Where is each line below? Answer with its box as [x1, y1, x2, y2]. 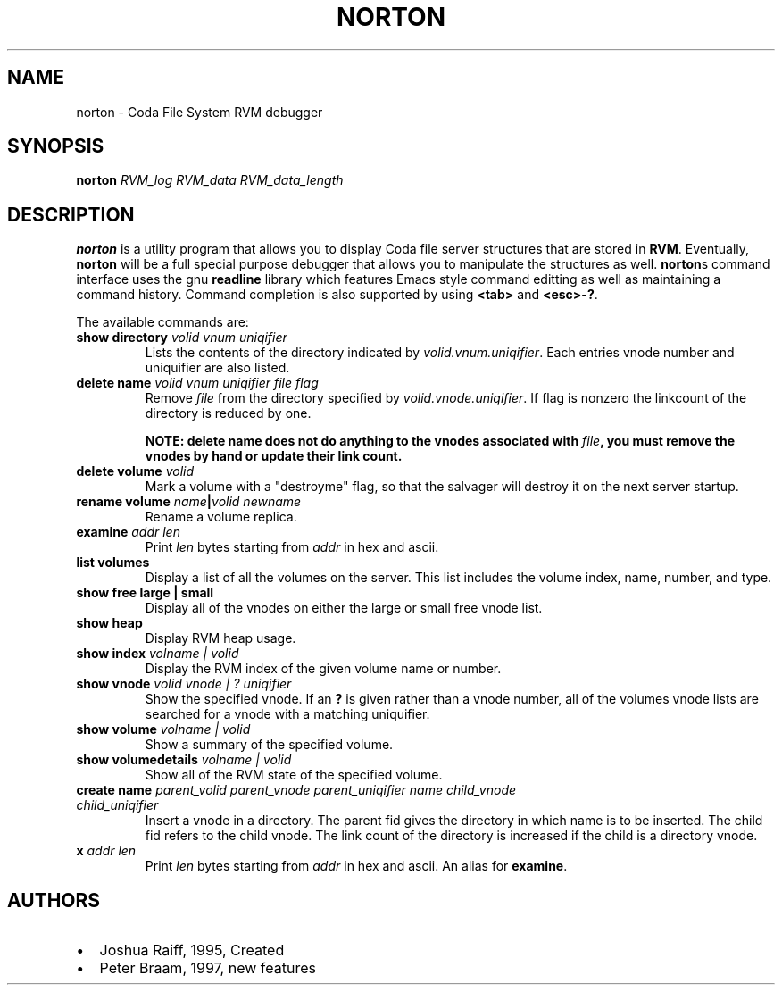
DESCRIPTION [7, 203, 135, 226]
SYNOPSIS [7, 135, 104, 158]
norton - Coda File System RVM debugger [76, 104, 323, 120]
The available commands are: [76, 314, 249, 330]
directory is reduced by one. [145, 405, 312, 421]
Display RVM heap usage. [145, 630, 296, 646]
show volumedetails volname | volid [76, 752, 292, 768]
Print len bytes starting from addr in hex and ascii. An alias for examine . [145, 858, 568, 874]
